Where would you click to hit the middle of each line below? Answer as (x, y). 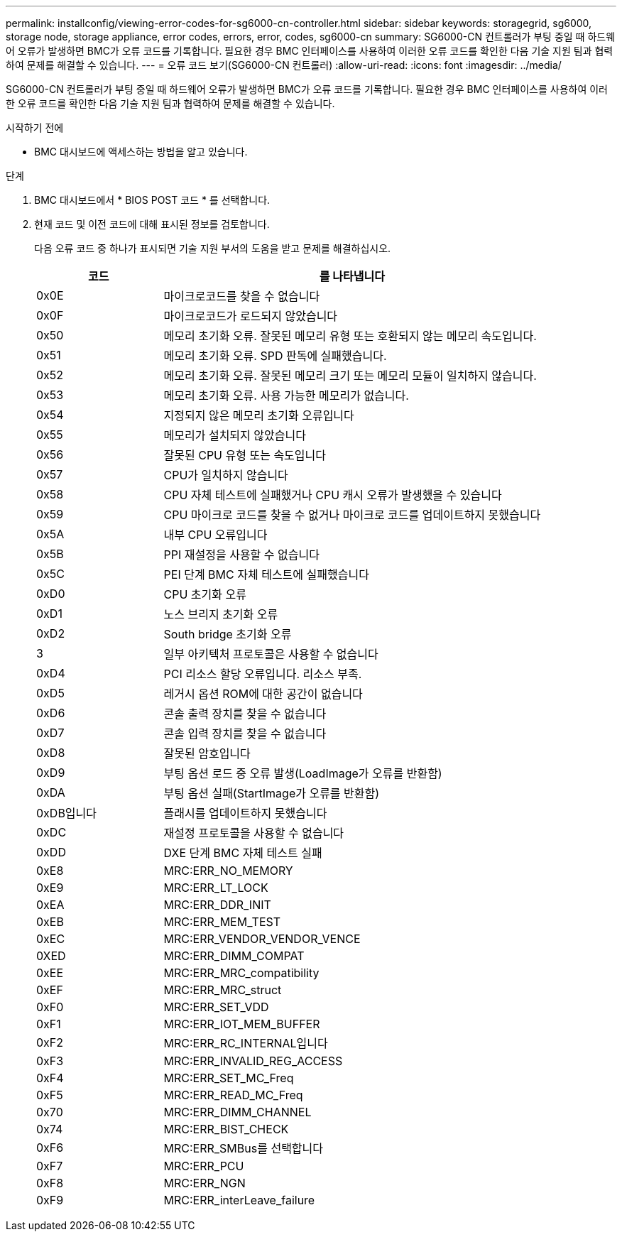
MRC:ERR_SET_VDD (216, 1007)
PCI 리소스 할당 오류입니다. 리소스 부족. (263, 674)
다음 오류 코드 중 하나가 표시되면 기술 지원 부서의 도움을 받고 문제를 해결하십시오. (213, 248)
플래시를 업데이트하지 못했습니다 (245, 813)
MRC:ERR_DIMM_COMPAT (234, 956)
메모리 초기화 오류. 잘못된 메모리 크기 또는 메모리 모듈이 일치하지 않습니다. (350, 376)
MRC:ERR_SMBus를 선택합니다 (244, 1148)
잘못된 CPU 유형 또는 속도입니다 (245, 455)
